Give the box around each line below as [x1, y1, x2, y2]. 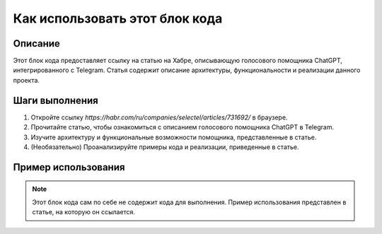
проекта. [13, 76, 40, 84]
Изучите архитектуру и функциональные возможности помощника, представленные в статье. [30, 133, 317, 141]
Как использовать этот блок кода [13, 11, 223, 26]
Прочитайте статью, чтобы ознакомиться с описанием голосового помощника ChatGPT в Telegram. [30, 123, 335, 131]
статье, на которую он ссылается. [32, 208, 136, 216]
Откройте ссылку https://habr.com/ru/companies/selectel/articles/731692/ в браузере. [30, 113, 288, 122]
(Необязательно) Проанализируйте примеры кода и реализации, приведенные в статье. [30, 142, 299, 151]
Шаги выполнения [13, 94, 98, 106]
